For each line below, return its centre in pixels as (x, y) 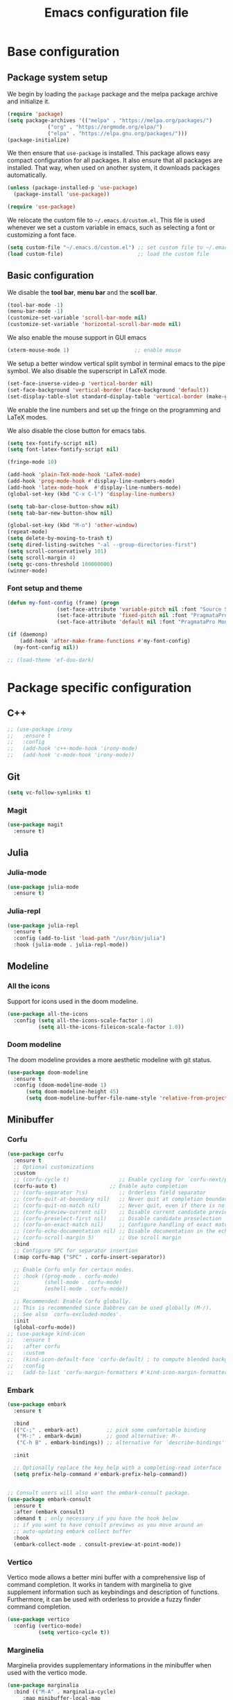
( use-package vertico (38, 1619)
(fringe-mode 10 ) (32, 462)
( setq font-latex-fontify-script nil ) (63, 450)
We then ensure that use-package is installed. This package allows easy (109, 153)
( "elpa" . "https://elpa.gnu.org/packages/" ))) (118, 133)
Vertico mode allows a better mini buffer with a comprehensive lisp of (106, 1577)
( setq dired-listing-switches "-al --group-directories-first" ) (102, 545)
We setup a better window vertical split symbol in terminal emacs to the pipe (116, 363)
